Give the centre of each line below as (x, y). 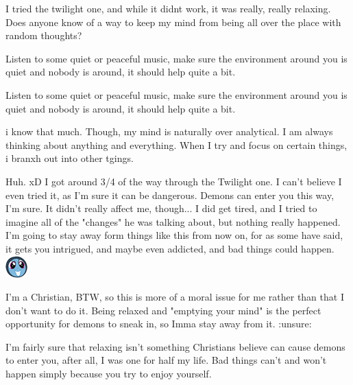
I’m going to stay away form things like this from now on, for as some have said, (174, 235)
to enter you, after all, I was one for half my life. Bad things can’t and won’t (166, 360)
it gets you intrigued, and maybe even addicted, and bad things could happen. (170, 248)
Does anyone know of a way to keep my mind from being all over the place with (173, 22)
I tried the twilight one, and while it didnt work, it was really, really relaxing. (168, 8)
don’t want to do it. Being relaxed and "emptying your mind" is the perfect (163, 310)
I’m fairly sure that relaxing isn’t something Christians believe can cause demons (175, 346)
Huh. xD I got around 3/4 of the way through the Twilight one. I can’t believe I (174, 181)
